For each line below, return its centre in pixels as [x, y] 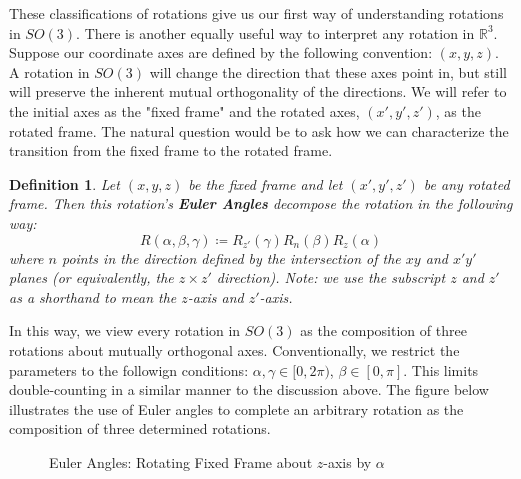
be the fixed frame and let [265, 183]
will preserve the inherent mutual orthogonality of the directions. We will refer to [258, 91]
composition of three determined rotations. [140, 428]
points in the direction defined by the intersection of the [231, 257]
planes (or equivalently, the [91, 277]
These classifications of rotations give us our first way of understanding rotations [256, 13]
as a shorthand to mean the [93, 296]
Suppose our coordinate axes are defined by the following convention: [221, 52]
